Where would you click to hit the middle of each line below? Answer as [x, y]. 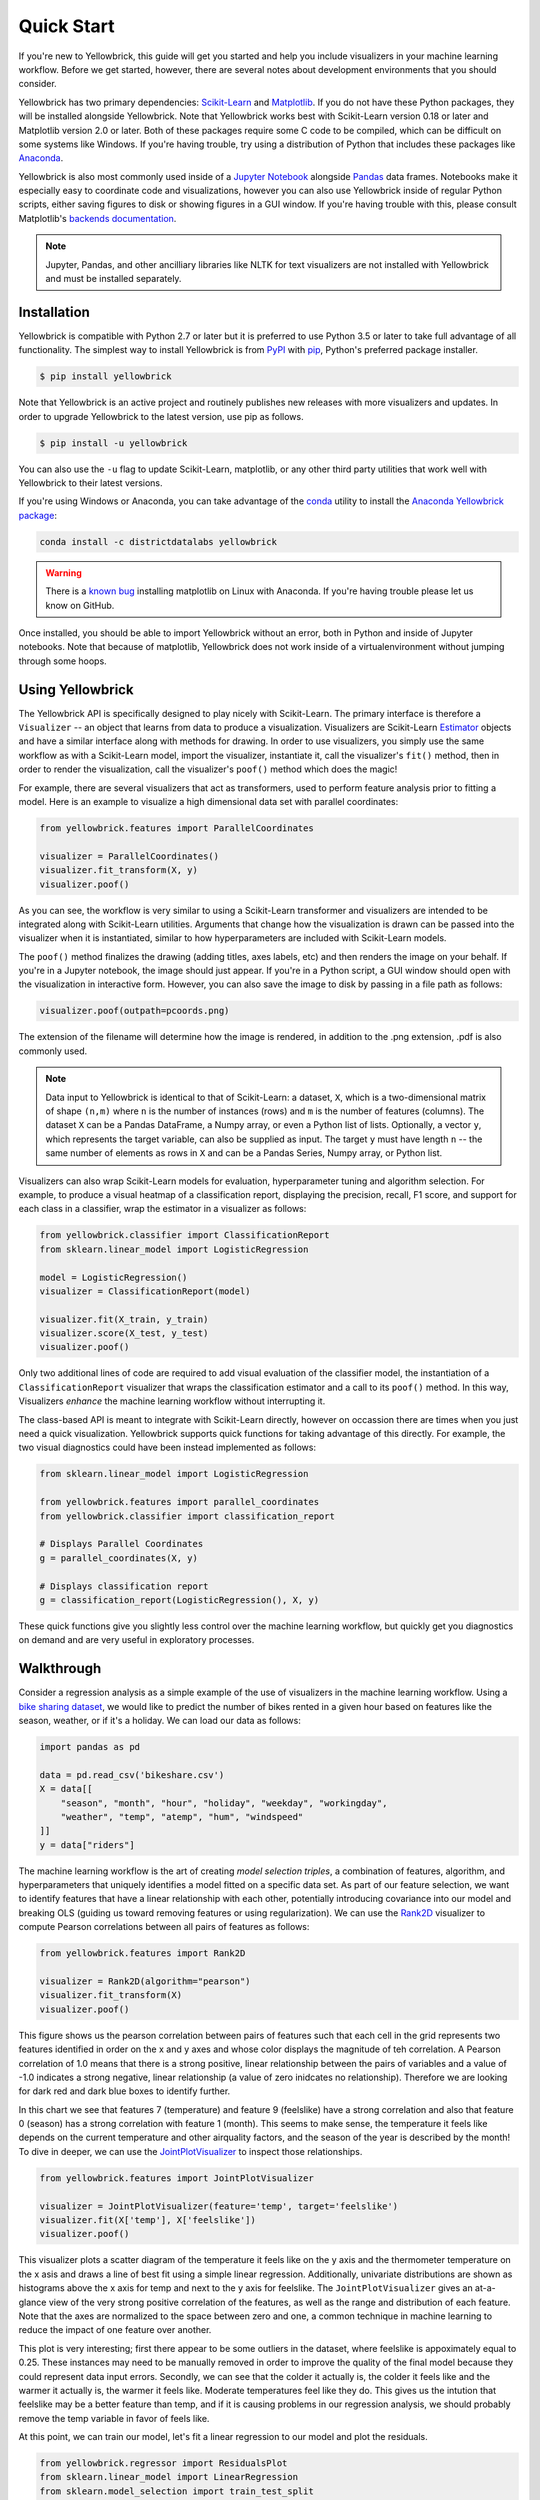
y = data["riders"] [87, 1844]
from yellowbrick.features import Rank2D [142, 1953]
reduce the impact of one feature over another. [115, 2330]
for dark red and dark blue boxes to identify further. [124, 2091]
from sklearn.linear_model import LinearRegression [169, 2477]
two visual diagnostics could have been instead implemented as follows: [167, 1447]
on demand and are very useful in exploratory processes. [136, 1640]
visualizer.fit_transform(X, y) [119, 870]
